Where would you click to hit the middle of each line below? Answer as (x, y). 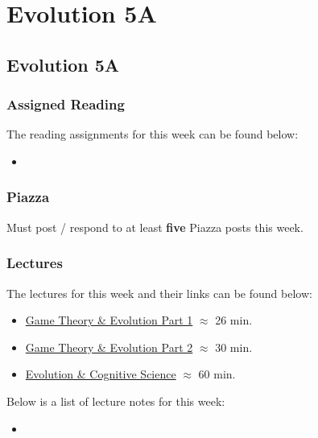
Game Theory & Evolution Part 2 (109, 347)
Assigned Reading (66, 104)
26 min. (234, 320)
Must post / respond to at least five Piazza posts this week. (155, 227)
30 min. (234, 347)
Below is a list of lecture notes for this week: (116, 401)
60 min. (217, 374)
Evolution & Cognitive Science (101, 374)
